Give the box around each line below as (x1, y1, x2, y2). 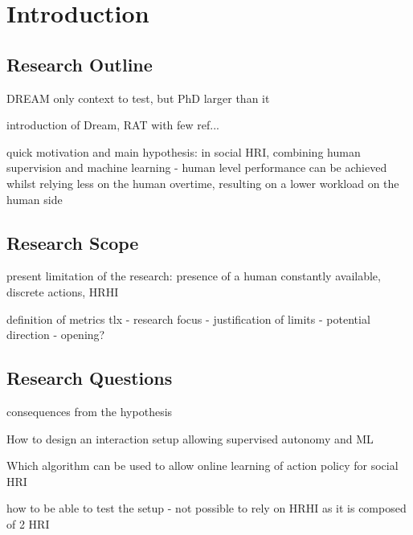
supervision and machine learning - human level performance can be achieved (6, 159, 387, 176)
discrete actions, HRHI (6, 283, 119, 300)
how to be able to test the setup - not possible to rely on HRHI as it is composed (6, 500, 407, 517)
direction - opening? (6, 326, 105, 343)
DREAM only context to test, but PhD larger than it (6, 89, 270, 106)
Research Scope (6, 230, 139, 255)
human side (6, 190, 63, 207)
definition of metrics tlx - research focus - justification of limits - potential (6, 310, 370, 327)
